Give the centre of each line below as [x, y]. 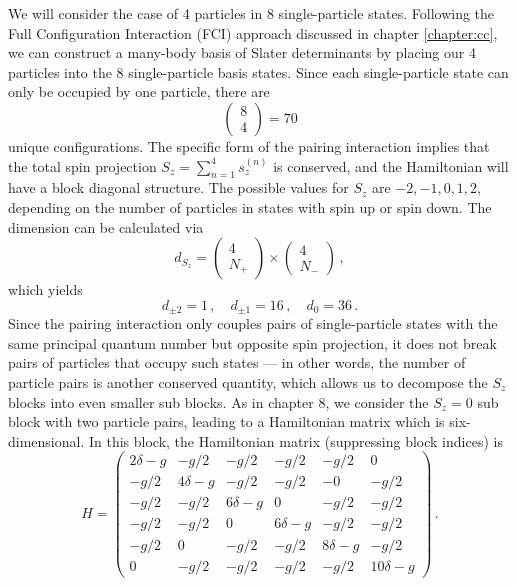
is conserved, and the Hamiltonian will [391, 165]
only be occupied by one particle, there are [139, 91]
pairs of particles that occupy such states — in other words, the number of [237, 362]
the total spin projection [82, 165]
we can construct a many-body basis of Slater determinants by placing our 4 [242, 52]
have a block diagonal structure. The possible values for [178, 187]
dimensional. [46, 440]
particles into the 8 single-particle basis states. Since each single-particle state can [258, 71]
